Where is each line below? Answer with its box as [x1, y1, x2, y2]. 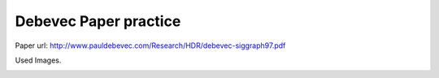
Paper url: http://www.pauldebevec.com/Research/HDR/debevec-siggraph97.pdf [15, 41, 286, 50]
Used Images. [15, 55, 62, 65]
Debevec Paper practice [15, 12, 181, 30]
